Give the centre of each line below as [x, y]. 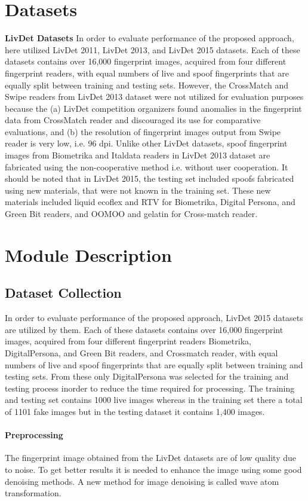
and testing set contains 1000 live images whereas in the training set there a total [154, 400]
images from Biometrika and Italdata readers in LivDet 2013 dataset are [138, 155]
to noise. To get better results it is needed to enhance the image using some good [153, 469]
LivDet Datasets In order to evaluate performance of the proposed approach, [150, 38]
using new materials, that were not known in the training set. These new [138, 190]
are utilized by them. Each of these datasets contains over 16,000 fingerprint [144, 329]
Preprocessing [34, 435]
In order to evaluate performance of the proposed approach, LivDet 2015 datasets [154, 318]
